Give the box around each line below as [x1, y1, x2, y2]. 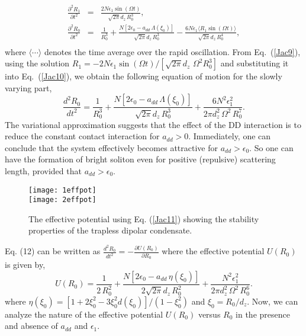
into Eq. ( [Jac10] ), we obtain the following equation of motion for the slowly [5, 70, 282, 82]
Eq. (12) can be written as [5, 245, 101, 257]
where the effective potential [162, 245, 265, 257]
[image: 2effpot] [28, 196, 96, 204]
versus [198, 308, 221, 320]
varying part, [5, 81, 52, 94]
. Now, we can [247, 295, 298, 307]
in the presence [236, 308, 290, 320]
